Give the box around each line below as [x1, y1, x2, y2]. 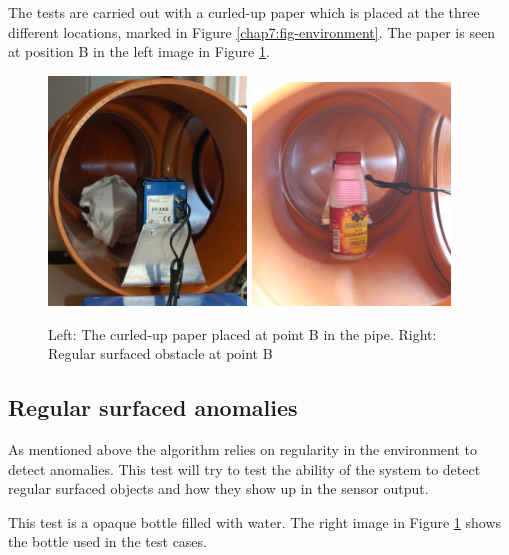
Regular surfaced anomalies [8, 392, 298, 423]
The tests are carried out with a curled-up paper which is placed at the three [8, 2, 480, 22]
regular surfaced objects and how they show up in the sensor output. [8, 478, 429, 499]
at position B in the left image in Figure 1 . [8, 41, 270, 62]
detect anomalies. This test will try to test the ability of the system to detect [8, 458, 481, 479]
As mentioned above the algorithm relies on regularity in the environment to [8, 439, 477, 460]
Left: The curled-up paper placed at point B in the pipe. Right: [48, 323, 437, 344]
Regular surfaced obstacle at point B [48, 343, 273, 364]
